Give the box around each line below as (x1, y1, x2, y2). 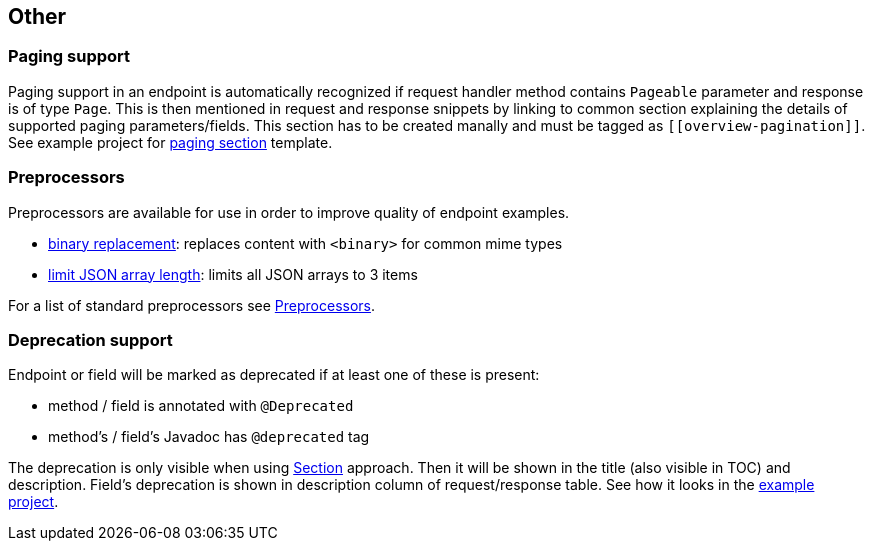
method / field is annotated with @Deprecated (48, 397, 354, 415)
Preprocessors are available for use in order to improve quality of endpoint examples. (8, 203, 570, 221)
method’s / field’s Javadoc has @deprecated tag (48, 428, 370, 446)
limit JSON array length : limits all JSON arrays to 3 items (48, 265, 418, 283)
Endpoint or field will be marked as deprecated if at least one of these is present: (8, 366, 540, 384)
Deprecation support (8, 329, 173, 350)
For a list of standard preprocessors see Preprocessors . (8, 296, 376, 314)
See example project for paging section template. (8, 133, 333, 151)
